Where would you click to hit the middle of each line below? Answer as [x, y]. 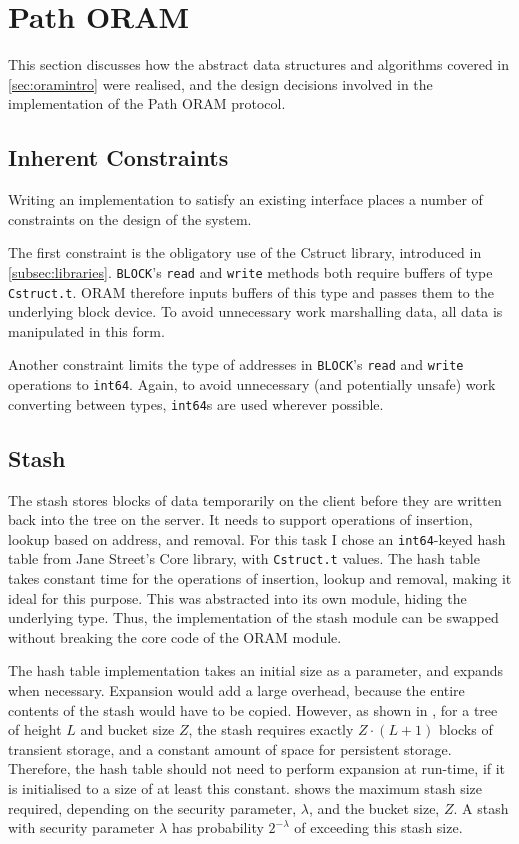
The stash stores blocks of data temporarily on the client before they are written [255, 499]
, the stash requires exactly [271, 729]
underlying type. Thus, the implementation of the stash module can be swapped [253, 617]
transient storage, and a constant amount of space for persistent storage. [230, 748]
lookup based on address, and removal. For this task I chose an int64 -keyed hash [257, 538]
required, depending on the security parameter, [152, 807]
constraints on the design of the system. [130, 218]
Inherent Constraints [118, 157]
